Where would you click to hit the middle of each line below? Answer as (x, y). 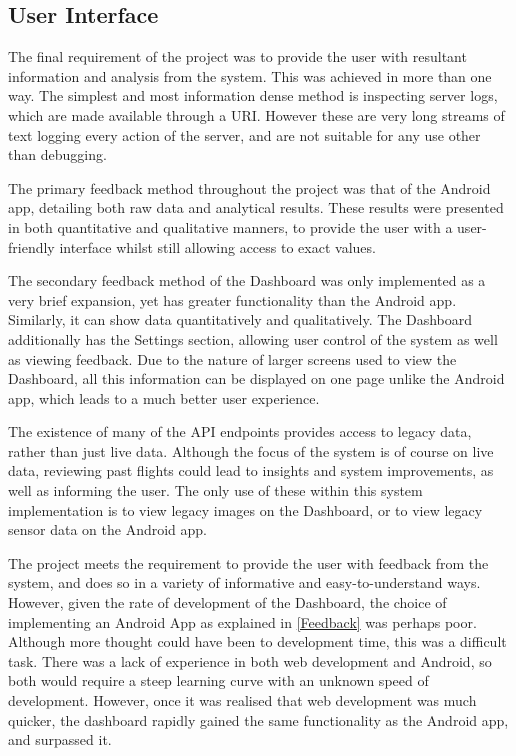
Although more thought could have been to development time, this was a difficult (257, 641)
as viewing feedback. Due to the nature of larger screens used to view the (232, 358)
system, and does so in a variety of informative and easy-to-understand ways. (244, 582)
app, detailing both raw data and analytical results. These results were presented (256, 207)
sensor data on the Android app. (107, 529)
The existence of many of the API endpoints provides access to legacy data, (240, 431)
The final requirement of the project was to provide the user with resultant (237, 56)
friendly (31, 246)
